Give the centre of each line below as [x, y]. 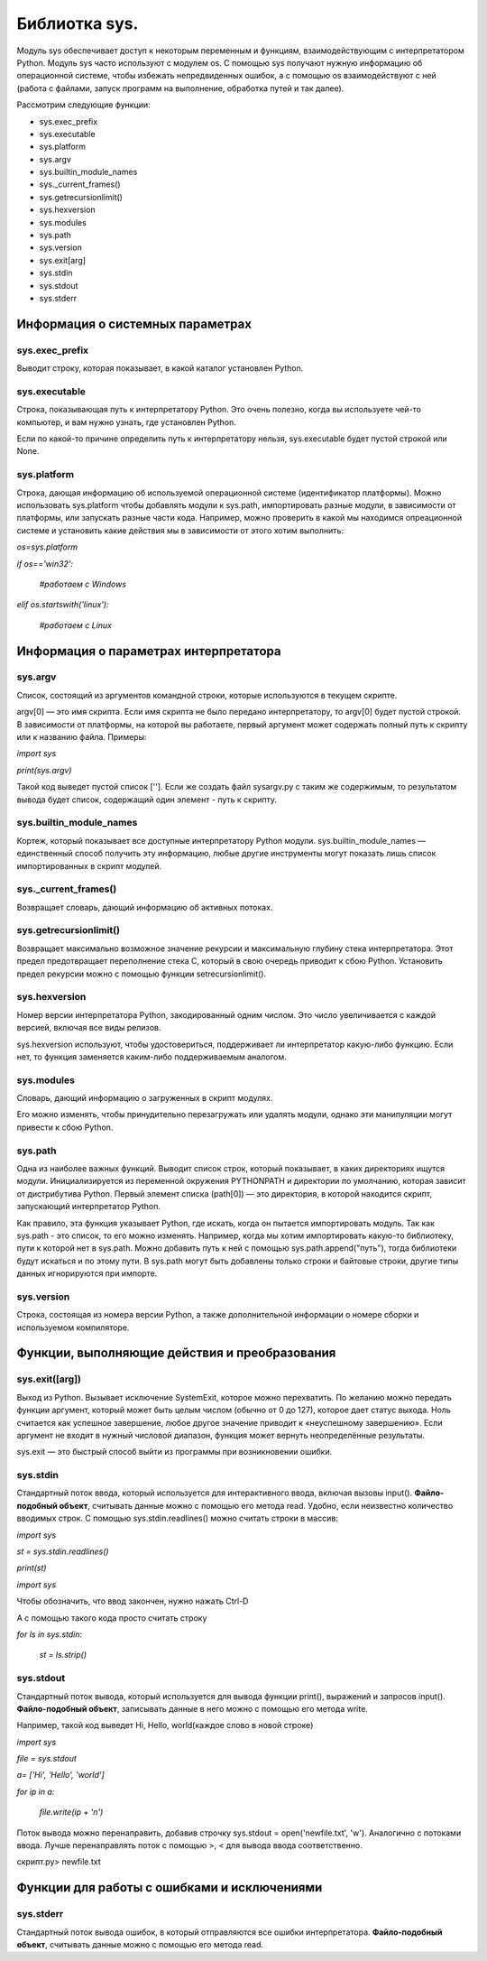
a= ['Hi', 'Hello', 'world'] [61, 1775]
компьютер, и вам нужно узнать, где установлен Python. [126, 422]
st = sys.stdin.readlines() [63, 1551]
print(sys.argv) [44, 770]
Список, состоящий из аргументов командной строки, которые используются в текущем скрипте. [207, 695]
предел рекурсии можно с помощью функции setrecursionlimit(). [142, 974]
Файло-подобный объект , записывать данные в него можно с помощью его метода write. [193, 1708]
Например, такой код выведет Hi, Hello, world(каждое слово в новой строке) [165, 1725]
